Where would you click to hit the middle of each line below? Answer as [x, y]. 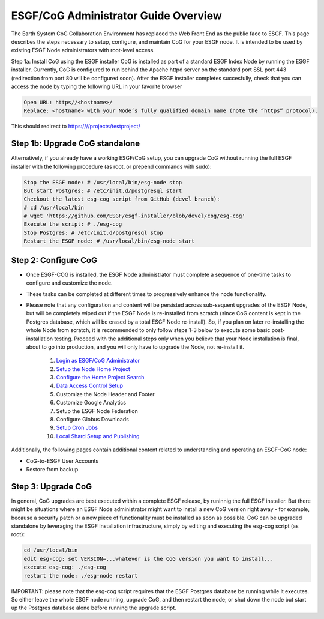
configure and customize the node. [70, 283]
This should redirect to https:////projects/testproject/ [76, 127]
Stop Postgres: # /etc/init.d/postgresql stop [93, 232]
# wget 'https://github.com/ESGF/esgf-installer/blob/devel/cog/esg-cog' [134, 216]
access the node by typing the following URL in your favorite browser [97, 86]
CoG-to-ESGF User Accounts [62, 461]
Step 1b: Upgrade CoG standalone [76, 144]
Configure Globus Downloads [92, 420]
